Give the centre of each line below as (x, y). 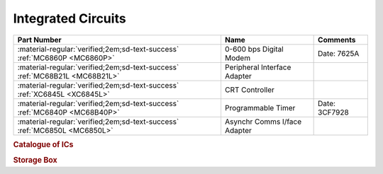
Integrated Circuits (70, 18)
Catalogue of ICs (43, 144)
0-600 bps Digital (254, 49)
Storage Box (35, 161)
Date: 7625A (339, 53)
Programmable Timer (260, 108)
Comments (337, 40)
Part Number (39, 40)
